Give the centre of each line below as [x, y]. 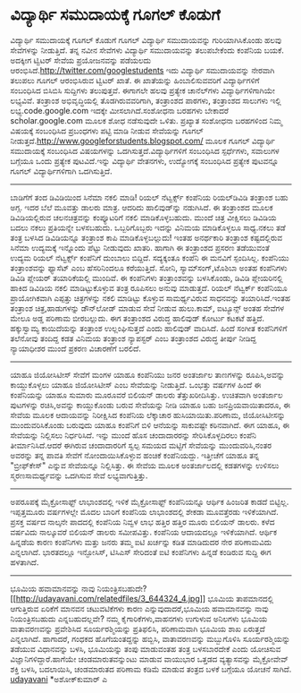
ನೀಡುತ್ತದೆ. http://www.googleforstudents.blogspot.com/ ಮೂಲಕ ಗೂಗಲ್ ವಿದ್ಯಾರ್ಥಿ [143, 141]
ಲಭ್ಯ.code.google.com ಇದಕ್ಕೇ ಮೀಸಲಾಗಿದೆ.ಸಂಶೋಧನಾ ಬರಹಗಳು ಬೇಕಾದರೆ [119, 110]
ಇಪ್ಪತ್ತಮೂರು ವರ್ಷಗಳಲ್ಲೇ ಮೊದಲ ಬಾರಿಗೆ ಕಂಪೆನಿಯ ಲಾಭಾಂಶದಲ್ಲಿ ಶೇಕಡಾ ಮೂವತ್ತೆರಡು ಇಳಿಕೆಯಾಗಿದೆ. [145, 511]
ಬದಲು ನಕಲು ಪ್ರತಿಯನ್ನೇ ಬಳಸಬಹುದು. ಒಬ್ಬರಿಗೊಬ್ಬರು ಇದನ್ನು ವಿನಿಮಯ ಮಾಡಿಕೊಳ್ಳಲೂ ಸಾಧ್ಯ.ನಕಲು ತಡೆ [148, 227]
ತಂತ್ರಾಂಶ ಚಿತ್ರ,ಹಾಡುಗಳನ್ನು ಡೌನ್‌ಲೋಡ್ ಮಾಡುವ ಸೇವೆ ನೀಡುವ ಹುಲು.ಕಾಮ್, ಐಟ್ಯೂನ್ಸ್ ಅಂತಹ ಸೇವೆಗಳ [147, 308]
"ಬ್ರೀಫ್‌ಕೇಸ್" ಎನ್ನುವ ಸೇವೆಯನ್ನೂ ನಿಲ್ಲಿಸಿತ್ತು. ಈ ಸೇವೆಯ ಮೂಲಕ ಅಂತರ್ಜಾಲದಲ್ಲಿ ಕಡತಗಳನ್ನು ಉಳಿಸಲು [145, 465]
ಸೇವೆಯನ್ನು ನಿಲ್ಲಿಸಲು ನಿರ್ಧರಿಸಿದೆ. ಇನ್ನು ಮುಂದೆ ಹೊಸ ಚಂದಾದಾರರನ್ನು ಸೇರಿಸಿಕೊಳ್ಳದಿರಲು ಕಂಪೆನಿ [134, 435]
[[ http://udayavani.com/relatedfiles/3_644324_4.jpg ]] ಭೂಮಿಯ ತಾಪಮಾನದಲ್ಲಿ [142, 598]
